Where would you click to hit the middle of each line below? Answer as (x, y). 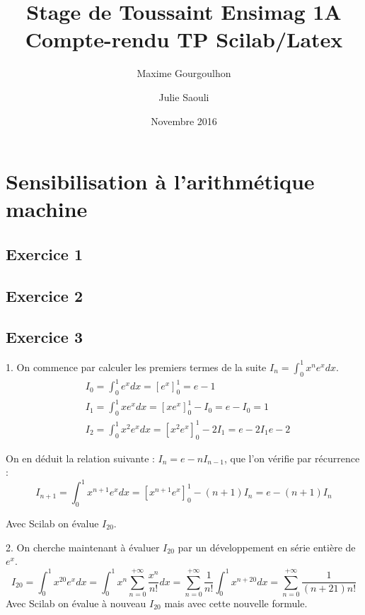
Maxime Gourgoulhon (184, 73)
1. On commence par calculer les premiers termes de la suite (136, 367)
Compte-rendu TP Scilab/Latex (184, 39)
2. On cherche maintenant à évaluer (83, 547)
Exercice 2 (44, 295)
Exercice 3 (44, 337)
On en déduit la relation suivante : (80, 458)
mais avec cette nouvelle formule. (236, 603)
